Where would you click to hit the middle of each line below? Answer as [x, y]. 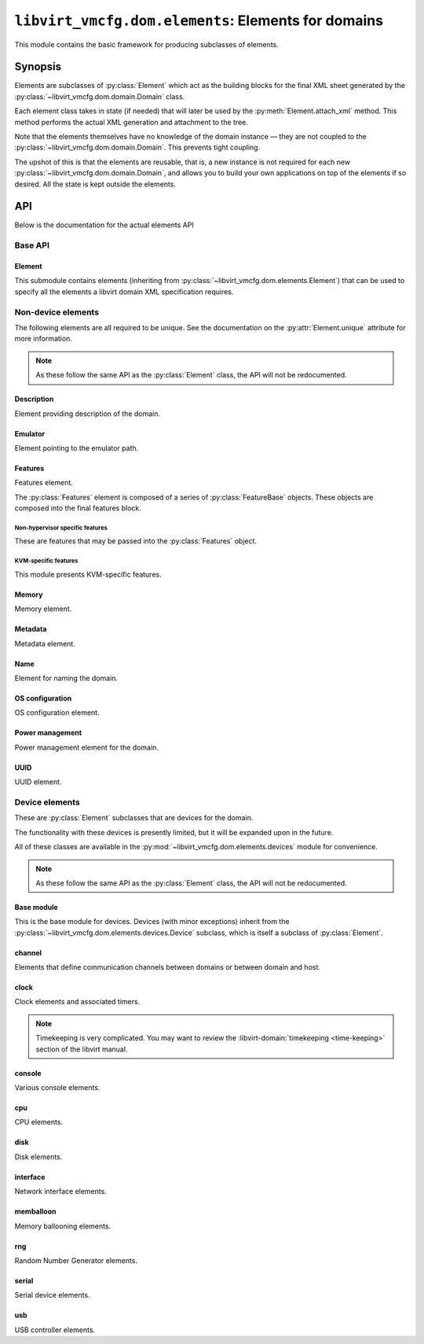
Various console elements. [57, 1088]
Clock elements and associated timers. [77, 1002]
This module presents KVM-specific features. [88, 574]
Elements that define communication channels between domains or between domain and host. [168, 967]
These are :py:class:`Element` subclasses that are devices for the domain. [134, 818]
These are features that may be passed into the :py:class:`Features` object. [136, 541]
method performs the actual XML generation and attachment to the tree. [132, 122]
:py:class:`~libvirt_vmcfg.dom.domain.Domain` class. [100, 96]
